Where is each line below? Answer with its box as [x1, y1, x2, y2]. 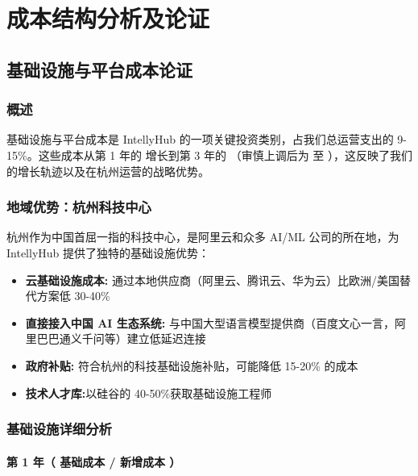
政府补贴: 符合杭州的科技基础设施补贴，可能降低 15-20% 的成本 [25, 357, 358, 374]
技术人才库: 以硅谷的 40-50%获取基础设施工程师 [25, 384, 272, 401]
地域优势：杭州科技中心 [6, 197, 151, 217]
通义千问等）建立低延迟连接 [59, 330, 206, 347]
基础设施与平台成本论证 [6, 56, 192, 81]
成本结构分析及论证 [6, 2, 210, 35]
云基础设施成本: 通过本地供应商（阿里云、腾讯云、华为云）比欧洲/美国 [25, 271, 399, 288]
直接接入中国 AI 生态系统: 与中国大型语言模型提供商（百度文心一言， [25, 314, 395, 331]
